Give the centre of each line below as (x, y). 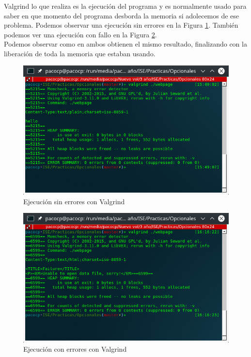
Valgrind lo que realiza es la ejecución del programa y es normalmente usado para (125, 6)
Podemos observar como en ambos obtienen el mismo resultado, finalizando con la (125, 44)
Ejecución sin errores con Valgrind (74, 201)
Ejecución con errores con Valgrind (75, 349)
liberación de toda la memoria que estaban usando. (80, 53)
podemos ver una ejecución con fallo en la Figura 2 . (80, 34)
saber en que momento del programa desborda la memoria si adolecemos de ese (122, 15)
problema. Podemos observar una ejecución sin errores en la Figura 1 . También (121, 25)
